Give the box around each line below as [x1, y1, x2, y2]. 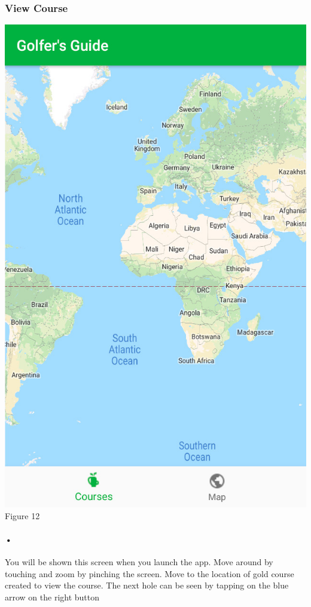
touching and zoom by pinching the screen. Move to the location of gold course [5, 567, 294, 580]
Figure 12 [5, 509, 40, 522]
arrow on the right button [5, 590, 100, 603]
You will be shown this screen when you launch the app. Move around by [5, 556, 273, 568]
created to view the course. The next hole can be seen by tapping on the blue [5, 579, 289, 591]
